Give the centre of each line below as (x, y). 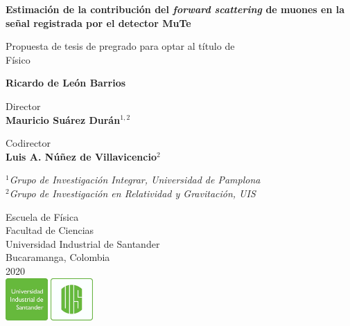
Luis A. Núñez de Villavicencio (81, 156)
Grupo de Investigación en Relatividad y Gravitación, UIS (132, 193)
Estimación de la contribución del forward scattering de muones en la (175, 9)
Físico (18, 59)
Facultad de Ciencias (50, 230)
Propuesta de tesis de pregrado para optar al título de (120, 46)
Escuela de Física (42, 216)
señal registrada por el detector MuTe (98, 22)
